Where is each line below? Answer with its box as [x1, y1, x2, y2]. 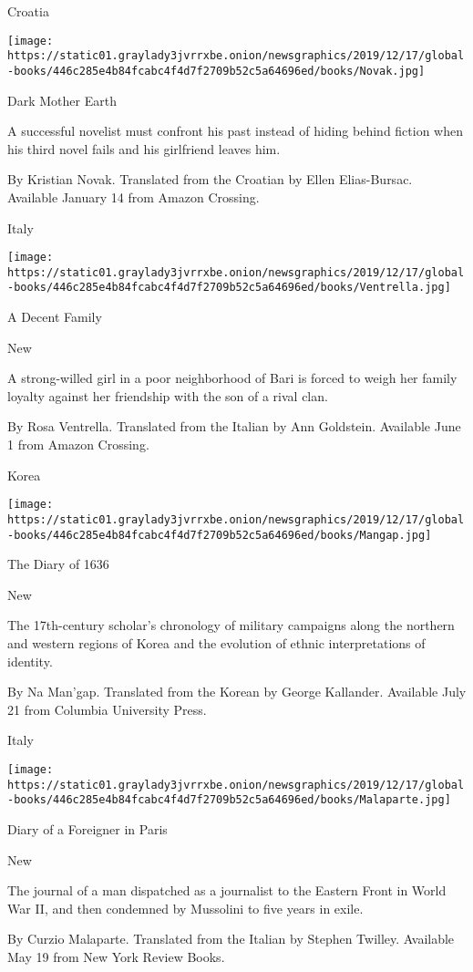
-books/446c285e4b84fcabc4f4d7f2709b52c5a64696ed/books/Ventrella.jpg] [7, 281, 451, 295]
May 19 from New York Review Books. [7, 946, 225, 966]
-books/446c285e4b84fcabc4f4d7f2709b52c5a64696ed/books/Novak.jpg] [7, 64, 426, 78]
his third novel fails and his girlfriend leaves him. [7, 139, 281, 158]
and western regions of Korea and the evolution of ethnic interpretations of [7, 634, 426, 652]
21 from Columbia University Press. [7, 699, 207, 719]
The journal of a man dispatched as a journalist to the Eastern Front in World [7, 881, 447, 900]
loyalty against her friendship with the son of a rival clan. [7, 386, 328, 405]
